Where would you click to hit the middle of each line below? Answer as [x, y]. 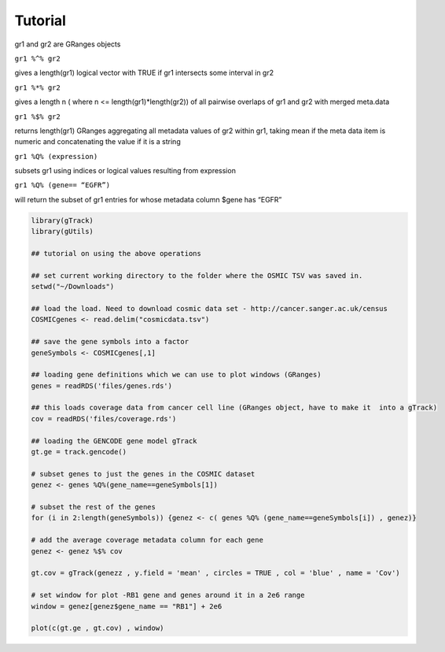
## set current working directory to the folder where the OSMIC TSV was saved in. [197, 275]
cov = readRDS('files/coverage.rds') [104, 419]
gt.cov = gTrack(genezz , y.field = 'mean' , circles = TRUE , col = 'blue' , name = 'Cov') [215, 573]
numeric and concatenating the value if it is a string [97, 142]
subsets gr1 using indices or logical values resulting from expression [125, 171]
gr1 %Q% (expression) [56, 156]
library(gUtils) [63, 232]
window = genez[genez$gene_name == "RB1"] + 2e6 [127, 606]
